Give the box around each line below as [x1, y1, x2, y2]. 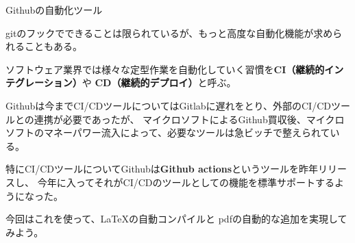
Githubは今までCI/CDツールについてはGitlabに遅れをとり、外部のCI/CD [5, 98, 331, 112]
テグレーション [5, 75, 73, 90]
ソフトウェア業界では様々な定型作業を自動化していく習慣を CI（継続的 [5, 62, 325, 76]
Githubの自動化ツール [5, 3, 103, 16]
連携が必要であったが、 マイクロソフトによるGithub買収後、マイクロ [34, 112, 345, 126]
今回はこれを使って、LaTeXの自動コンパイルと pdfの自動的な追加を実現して [5, 212, 347, 226]
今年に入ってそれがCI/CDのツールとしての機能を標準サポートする [37, 175, 335, 189]
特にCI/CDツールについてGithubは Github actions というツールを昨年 [5, 162, 319, 176]
